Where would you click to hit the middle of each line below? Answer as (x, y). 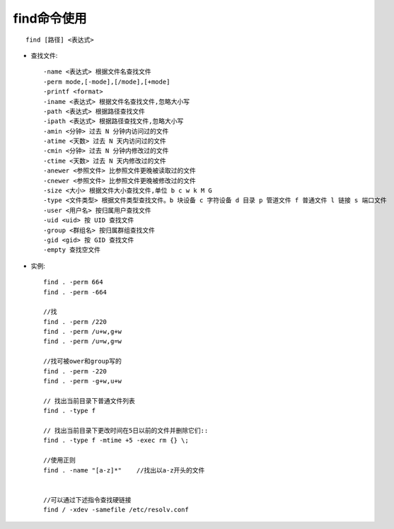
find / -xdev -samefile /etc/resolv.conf (116, 510)
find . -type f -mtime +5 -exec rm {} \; (116, 441)
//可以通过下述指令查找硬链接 (87, 500)
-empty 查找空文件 (72, 250)
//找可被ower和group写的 (82, 361)
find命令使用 (50, 18)
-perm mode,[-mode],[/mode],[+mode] (107, 82)
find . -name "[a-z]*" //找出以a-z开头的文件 (124, 470)
